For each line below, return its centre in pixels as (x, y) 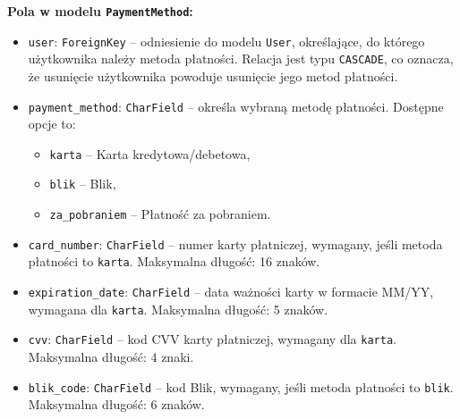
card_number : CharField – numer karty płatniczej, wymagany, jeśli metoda (235, 243)
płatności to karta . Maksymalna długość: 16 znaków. (174, 261)
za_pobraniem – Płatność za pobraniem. (160, 214)
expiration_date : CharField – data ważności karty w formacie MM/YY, (231, 292)
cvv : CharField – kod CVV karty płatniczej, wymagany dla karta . (212, 339)
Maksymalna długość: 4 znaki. (111, 357)
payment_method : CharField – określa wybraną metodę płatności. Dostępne (236, 106)
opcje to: (52, 124)
